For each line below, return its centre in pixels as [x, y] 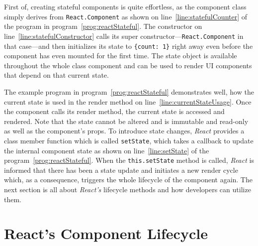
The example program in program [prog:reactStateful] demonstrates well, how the [129, 91]
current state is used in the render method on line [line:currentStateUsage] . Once [128, 101]
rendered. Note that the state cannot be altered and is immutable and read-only [126, 121]
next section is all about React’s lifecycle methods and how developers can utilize [128, 189]
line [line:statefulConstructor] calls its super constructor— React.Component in [124, 36]
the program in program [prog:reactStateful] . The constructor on [103, 26]
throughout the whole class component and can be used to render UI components [128, 65]
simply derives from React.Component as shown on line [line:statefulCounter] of [126, 16]
